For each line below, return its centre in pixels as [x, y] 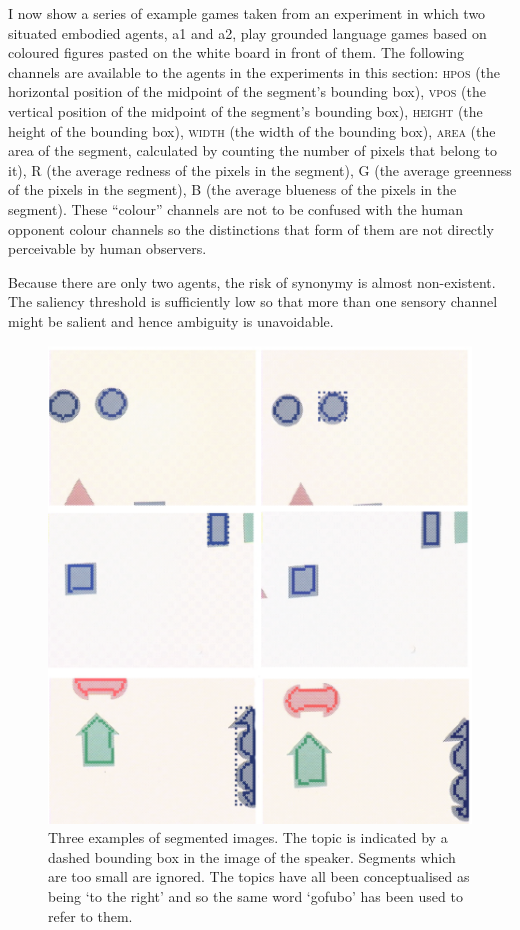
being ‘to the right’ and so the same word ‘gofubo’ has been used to [255, 896]
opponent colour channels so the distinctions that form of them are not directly [251, 228]
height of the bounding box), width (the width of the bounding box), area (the [252, 130]
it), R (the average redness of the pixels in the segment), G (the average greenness [260, 169]
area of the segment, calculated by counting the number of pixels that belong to [253, 150]
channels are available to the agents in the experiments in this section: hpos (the [254, 71]
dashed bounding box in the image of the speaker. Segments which [252, 856]
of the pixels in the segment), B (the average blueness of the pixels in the [232, 189]
